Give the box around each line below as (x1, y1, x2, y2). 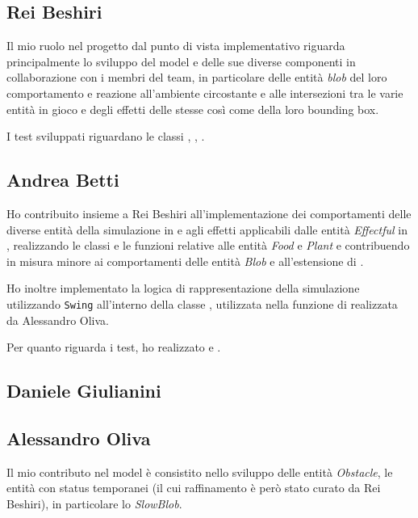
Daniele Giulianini (6, 378, 161, 403)
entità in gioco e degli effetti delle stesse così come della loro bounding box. (6, 100, 379, 117)
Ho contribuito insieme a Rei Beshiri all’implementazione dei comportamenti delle (6, 204, 412, 221)
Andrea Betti (6, 167, 119, 192)
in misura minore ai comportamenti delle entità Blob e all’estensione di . (6, 252, 364, 269)
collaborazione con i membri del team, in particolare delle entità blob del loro (6, 69, 387, 86)
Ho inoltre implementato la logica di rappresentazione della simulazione (6, 280, 360, 297)
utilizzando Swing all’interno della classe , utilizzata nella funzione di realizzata (6, 295, 398, 312)
